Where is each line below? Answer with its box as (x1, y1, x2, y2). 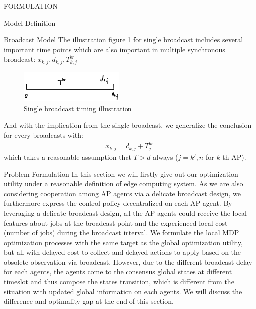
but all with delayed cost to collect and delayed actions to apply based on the (4, 247, 241, 257)
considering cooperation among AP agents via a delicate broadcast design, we (4, 188, 241, 198)
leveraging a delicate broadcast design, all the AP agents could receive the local (4, 207, 247, 218)
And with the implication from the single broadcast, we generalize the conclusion (4, 120, 252, 130)
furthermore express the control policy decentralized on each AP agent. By (4, 198, 232, 208)
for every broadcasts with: (4, 130, 83, 140)
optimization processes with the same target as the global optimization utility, (4, 237, 243, 247)
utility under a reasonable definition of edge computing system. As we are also (4, 178, 243, 189)
